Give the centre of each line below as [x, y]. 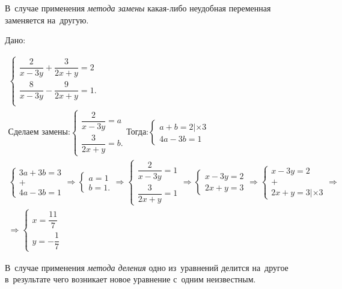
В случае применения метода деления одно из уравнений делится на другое [147, 267]
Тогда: [137, 132]
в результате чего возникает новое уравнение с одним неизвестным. [130, 279]
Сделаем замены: [39, 132]
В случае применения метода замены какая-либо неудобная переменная [138, 8]
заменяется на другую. [47, 20]
